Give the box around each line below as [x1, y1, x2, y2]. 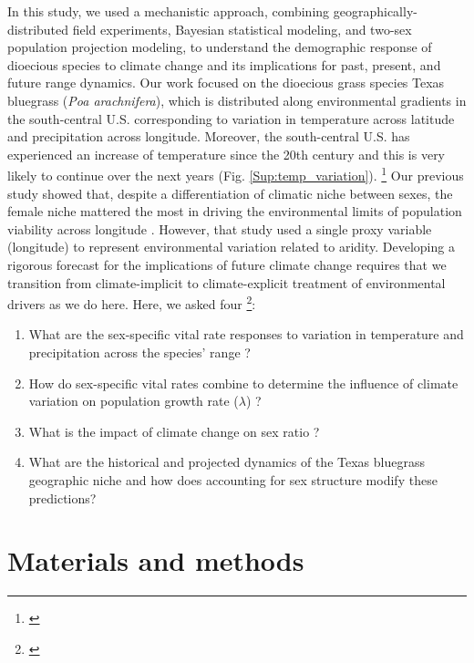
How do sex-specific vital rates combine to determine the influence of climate [28, 373, 459, 392]
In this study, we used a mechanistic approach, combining [7, 2, 330, 20]
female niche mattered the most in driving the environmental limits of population [7, 202, 462, 221]
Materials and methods [7, 542, 304, 579]
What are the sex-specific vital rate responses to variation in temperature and [28, 325, 464, 344]
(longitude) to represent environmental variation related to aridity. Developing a [7, 237, 455, 256]
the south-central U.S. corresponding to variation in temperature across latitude [7, 109, 455, 128]
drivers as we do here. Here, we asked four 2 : [7, 292, 256, 313]
